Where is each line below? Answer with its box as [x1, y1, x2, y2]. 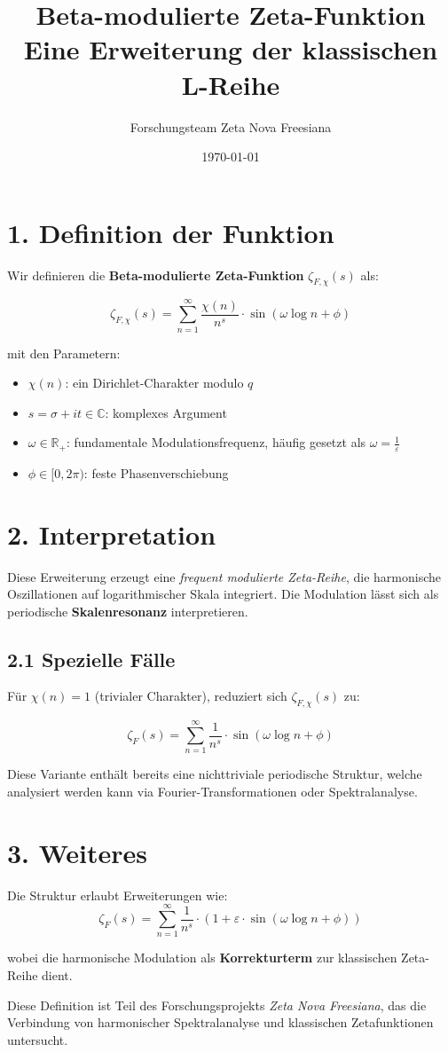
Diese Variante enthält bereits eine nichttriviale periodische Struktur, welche [7, 765, 422, 783]
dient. [42, 966, 73, 985]
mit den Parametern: [7, 343, 121, 362]
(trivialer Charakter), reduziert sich [94, 687, 287, 705]
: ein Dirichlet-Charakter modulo [65, 373, 244, 392]
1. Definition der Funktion [7, 214, 334, 250]
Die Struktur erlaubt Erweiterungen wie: [7, 885, 228, 904]
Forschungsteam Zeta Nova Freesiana [130, 117, 332, 136]
